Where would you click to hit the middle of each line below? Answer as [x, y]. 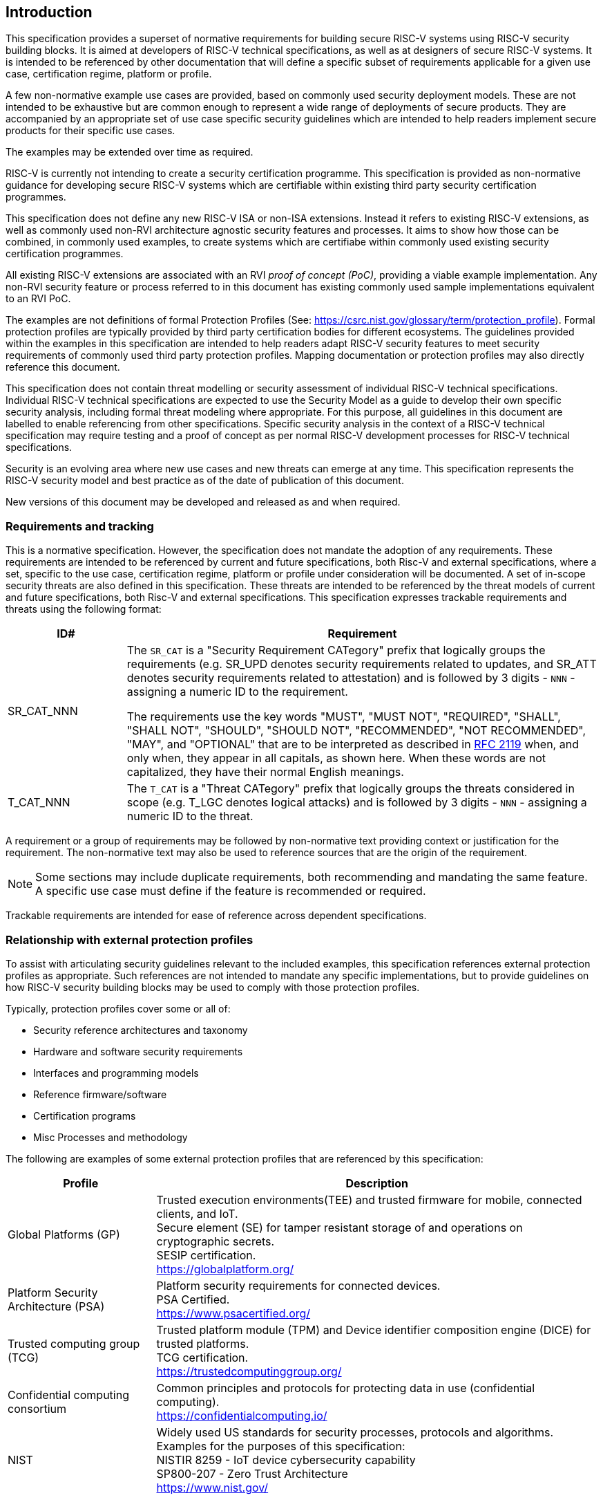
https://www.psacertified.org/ [233, 1313]
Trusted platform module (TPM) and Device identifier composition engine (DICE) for [374, 1330]
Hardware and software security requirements [138, 1051]
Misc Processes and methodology [111, 1137]
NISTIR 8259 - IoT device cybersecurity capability [286, 1460]
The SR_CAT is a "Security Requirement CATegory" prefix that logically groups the [336, 650]
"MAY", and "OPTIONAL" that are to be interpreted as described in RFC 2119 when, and [353, 744]
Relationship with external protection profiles [130, 939]
